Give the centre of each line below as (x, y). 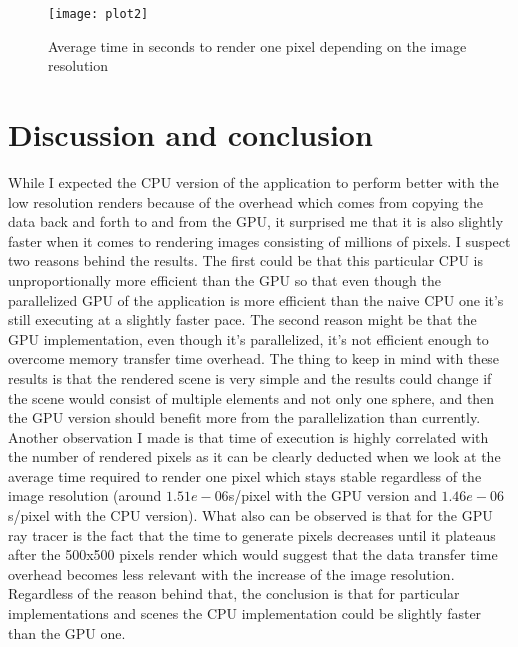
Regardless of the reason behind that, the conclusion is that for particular (234, 593)
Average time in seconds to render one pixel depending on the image (257, 45)
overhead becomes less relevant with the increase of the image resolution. (231, 573)
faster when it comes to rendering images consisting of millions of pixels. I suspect (259, 240)
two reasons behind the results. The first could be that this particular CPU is (245, 260)
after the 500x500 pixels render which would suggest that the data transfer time (253, 554)
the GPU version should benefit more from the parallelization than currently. (244, 417)
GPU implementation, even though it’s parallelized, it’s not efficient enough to (248, 338)
